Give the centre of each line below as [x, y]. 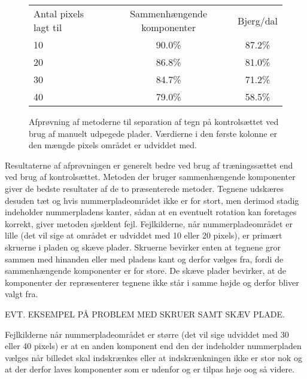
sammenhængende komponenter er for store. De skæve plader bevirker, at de [146, 271]
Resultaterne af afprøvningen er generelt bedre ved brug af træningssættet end [149, 165]
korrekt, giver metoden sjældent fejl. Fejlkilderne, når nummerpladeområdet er [149, 223]
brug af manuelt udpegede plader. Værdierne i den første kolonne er [153, 133]
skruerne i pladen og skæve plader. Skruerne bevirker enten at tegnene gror [143, 247]
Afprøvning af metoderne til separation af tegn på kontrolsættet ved [154, 121]
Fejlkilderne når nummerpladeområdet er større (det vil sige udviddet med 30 [147, 334]
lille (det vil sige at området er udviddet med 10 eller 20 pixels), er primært [144, 235]
